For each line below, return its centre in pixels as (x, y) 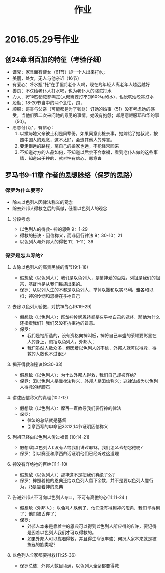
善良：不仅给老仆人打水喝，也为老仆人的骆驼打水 (62, 91)
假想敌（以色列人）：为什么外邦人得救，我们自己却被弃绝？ (79, 375)
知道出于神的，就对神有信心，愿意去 (65, 158)
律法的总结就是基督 (47, 420)
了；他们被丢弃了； (39, 514)
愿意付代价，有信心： (34, 127)
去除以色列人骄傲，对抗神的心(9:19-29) (52, 306)
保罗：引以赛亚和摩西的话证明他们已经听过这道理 (69, 453)
